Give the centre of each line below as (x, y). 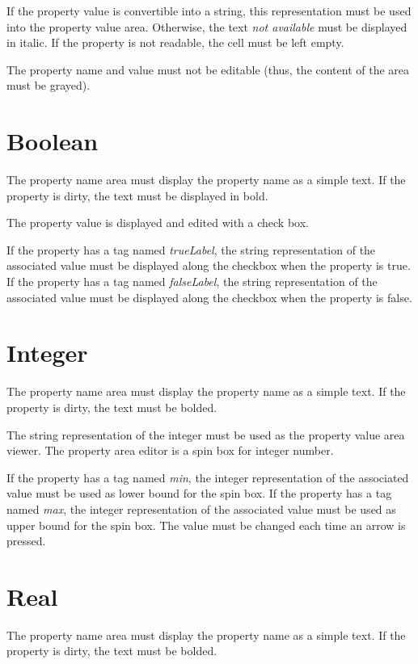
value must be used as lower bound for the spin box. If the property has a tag (199, 493)
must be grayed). (49, 85)
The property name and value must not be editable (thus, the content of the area (208, 69)
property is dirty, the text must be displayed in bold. (137, 195)
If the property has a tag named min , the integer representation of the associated (208, 477)
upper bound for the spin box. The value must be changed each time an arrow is (206, 525)
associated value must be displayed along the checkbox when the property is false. (209, 297)
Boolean (53, 141)
